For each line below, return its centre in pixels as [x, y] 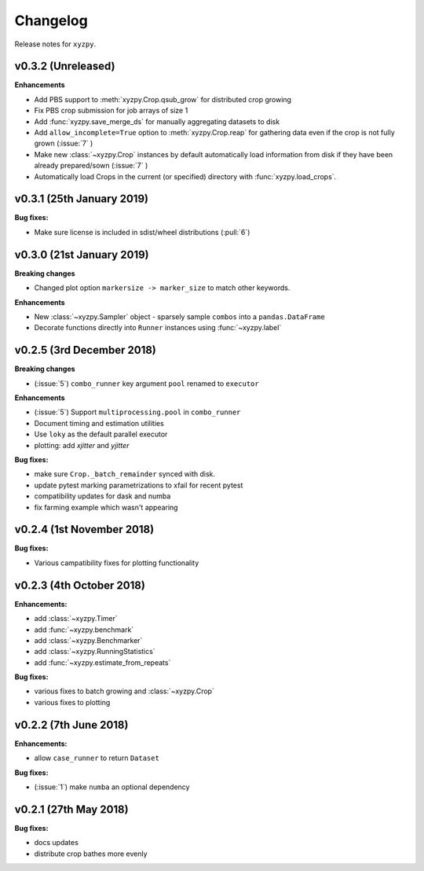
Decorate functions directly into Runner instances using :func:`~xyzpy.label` [158, 328]
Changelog [51, 20]
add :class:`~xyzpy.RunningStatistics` [95, 652]
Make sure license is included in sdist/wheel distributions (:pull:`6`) [142, 232]
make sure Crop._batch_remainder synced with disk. [125, 474]
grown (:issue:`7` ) [64, 143]
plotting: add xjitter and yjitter [82, 445]
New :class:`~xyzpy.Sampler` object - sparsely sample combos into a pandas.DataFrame [179, 316]
